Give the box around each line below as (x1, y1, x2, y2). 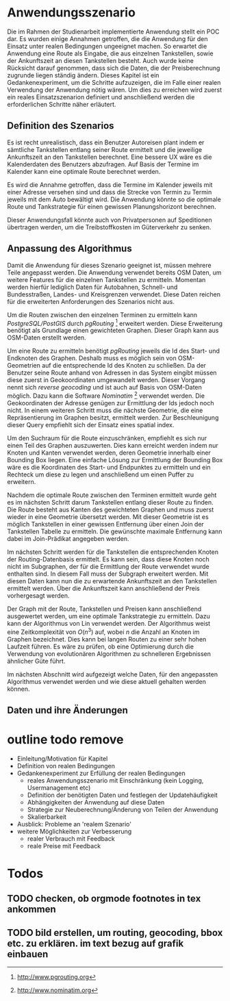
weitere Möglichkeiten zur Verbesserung (16, 827, 132, 835)
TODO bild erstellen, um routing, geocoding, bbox (7, 926, 223, 939)
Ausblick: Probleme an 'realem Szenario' (16, 820, 132, 828)
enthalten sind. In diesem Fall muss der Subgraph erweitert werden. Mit (7, 570, 209, 578)
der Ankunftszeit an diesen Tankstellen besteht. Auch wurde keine (7, 56, 194, 64)
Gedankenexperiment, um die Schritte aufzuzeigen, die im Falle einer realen (7, 78, 221, 86)
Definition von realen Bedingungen (16, 761, 115, 770)
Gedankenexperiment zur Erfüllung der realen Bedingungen (16, 769, 186, 777)
